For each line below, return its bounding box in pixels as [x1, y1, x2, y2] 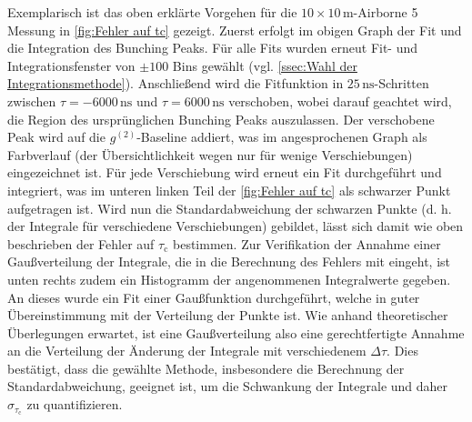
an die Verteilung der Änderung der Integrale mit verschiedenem [7, 341, 367, 360]
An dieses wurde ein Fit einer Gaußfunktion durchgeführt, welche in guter [7, 287, 420, 306]
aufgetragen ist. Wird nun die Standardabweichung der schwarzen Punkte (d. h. [7, 198, 452, 217]
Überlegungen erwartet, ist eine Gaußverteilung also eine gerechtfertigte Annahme [7, 323, 465, 342]
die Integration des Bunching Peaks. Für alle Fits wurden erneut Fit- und [7, 38, 418, 57]
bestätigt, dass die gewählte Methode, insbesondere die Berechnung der [7, 358, 405, 377]
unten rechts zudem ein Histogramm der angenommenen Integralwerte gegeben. [7, 269, 451, 288]
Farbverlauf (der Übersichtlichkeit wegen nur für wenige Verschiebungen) [7, 145, 413, 164]
